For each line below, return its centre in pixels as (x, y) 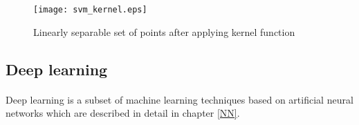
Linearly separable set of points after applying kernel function (164, 31)
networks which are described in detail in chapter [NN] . (123, 113)
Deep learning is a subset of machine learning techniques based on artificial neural (179, 99)
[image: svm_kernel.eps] (90, 10)
